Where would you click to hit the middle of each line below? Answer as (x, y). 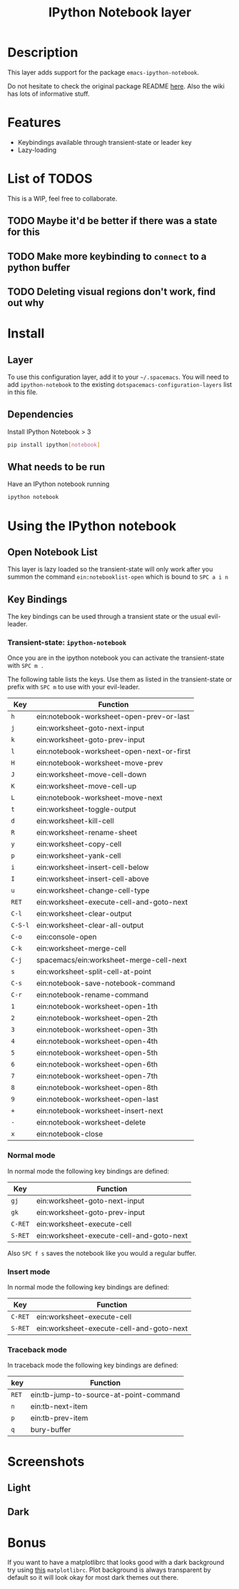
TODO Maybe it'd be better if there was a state (112, 221)
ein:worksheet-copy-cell (79, 844)
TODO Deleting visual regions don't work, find (112, 291)
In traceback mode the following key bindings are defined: (93, 1365)
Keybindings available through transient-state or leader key (105, 142)
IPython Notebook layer (120, 12)
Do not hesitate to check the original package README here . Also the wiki (116, 86)
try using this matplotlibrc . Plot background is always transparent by (109, 1570)
